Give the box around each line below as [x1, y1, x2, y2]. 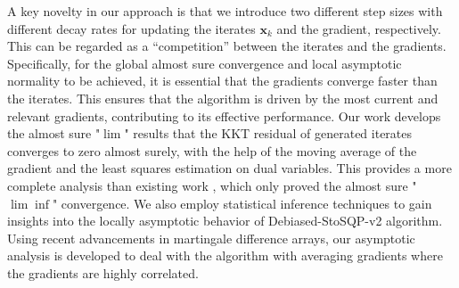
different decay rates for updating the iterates [7, 19, 256, 37]
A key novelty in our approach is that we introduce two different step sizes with [7, 2, 443, 20]
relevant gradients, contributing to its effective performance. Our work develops [7, 106, 441, 125]
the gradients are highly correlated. [7, 263, 199, 282]
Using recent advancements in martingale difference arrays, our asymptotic [7, 228, 415, 247]
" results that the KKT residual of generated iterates [124, 124, 413, 143]
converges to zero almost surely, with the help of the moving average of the [7, 141, 417, 160]
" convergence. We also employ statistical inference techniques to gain [52, 193, 432, 212]
